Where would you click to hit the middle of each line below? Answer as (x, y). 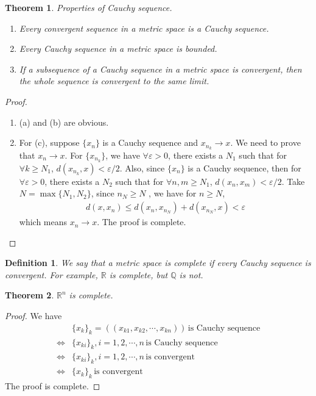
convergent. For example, (51, 274)
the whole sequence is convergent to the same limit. (114, 81)
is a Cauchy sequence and (150, 142)
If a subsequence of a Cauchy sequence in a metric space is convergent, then (160, 69)
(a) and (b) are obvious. (64, 122)
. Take (293, 181)
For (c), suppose (49, 142)
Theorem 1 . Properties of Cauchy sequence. (89, 7)
